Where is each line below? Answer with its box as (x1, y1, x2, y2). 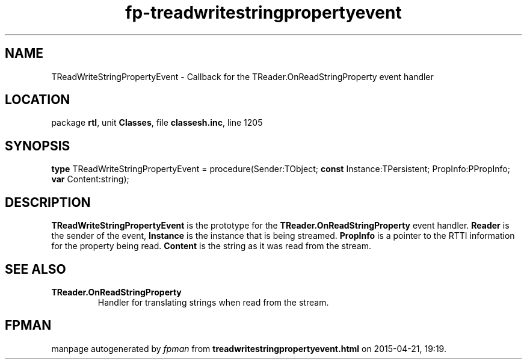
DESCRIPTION (5, 194, 91, 210)
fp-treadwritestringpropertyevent (125, 2, 402, 23)
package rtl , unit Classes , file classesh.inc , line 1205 (51, 117, 263, 128)
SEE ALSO (5, 261, 66, 277)
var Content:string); (51, 174, 129, 185)
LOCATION (5, 92, 70, 108)
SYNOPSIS (5, 138, 70, 153)
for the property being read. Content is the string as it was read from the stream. (51, 241, 371, 251)
